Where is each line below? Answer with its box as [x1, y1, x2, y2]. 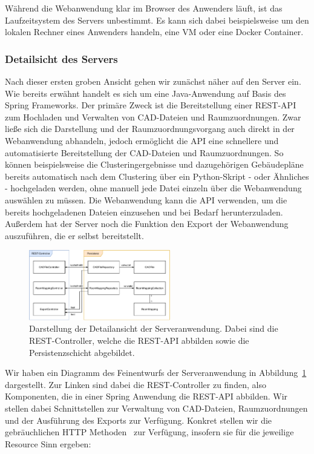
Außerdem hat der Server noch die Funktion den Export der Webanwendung [5, 217, 289, 230]
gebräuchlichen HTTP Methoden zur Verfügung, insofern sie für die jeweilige [5, 426, 294, 438]
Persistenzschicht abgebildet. [29, 346, 135, 358]
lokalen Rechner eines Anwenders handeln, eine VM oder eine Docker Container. [5, 25, 304, 38]
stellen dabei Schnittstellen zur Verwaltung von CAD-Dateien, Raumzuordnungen [5, 402, 308, 415]
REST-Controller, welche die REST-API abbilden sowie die [29, 334, 249, 347]
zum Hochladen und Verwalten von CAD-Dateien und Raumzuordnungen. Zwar [5, 110, 301, 123]
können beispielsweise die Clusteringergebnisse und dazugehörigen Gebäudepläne [5, 158, 304, 171]
